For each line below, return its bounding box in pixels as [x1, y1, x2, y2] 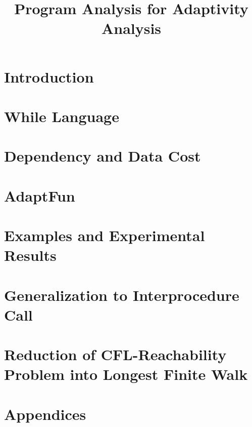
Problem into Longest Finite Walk [4, 364, 248, 384]
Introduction [4, 66, 94, 87]
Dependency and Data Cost [4, 145, 201, 166]
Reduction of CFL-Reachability [4, 344, 227, 365]
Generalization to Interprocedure [4, 284, 239, 305]
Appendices [4, 403, 86, 424]
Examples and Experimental [4, 225, 205, 246]
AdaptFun [4, 185, 75, 206]
